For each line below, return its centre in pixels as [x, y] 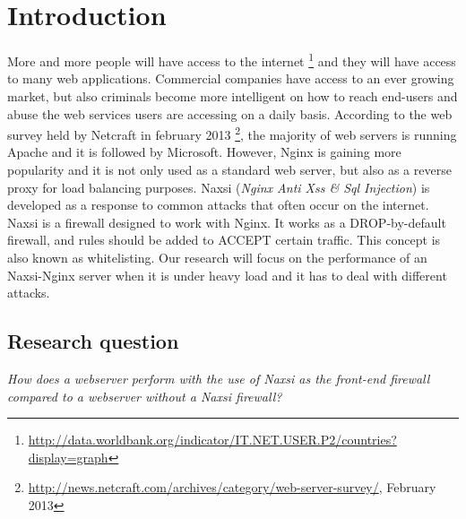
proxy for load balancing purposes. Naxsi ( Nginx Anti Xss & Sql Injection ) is [219, 187]
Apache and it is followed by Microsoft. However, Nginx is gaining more [204, 152]
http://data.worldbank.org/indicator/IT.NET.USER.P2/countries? [212, 440]
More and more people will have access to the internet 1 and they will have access [232, 60]
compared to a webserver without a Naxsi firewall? [145, 396]
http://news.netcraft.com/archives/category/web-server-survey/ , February [232, 487]
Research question [93, 341]
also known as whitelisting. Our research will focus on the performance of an [217, 257]
